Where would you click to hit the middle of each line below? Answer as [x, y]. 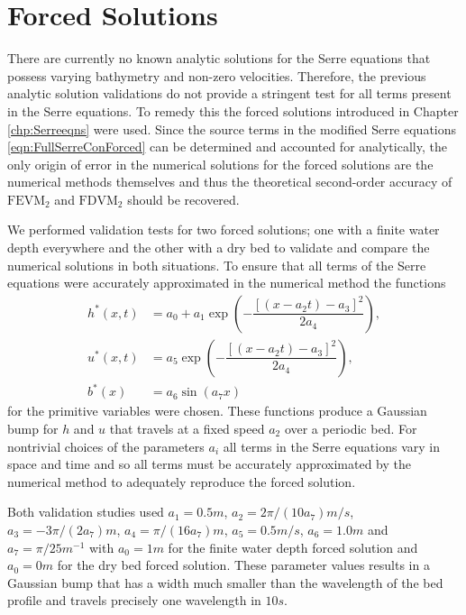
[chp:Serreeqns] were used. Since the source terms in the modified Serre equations [232, 129]
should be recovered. [183, 199]
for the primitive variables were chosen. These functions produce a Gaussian [217, 411]
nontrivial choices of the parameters [106, 446]
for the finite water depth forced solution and [293, 547]
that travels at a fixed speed [187, 429]
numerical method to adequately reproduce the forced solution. [182, 481]
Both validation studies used [86, 512]
